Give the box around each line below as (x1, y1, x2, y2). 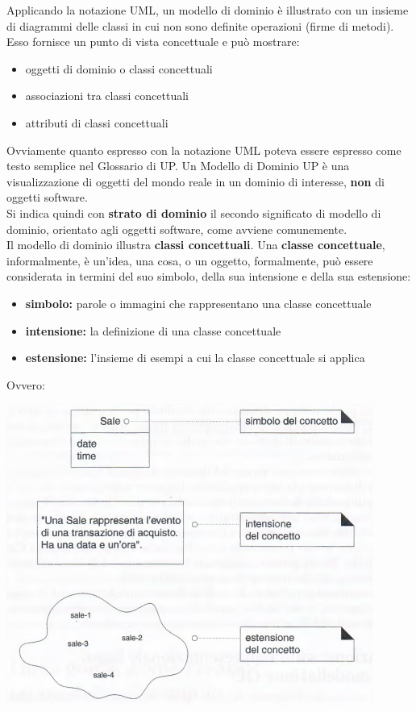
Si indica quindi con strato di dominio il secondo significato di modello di (6, 204, 381, 221)
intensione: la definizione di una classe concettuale (25, 322, 281, 339)
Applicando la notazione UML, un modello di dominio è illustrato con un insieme (6, 2, 409, 18)
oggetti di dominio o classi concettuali (25, 60, 213, 77)
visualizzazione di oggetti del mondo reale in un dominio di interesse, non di (6, 173, 385, 189)
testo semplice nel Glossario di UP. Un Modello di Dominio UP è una (6, 157, 350, 174)
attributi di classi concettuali (25, 114, 168, 131)
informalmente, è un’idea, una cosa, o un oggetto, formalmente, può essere (6, 252, 373, 269)
